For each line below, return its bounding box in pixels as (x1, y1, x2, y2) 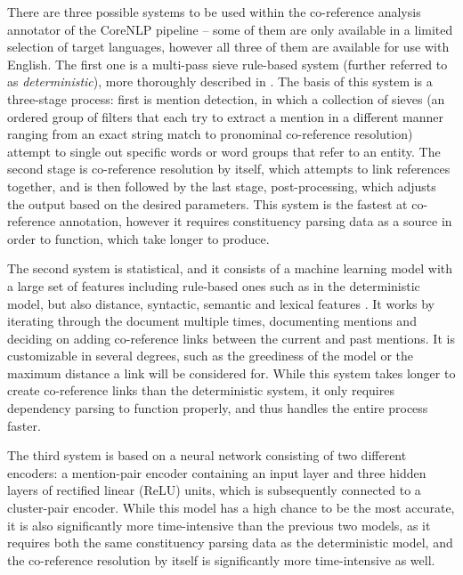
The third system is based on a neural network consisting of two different (7, 446, 407, 465)
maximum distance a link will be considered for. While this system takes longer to (7, 363, 456, 382)
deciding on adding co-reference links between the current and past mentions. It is (7, 328, 455, 347)
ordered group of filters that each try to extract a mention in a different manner (7, 107, 443, 126)
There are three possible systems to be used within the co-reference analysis (7, 3, 421, 20)
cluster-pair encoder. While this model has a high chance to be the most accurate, (7, 498, 455, 517)
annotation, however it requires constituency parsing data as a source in (59, 212, 452, 231)
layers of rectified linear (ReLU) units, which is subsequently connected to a (7, 481, 421, 499)
